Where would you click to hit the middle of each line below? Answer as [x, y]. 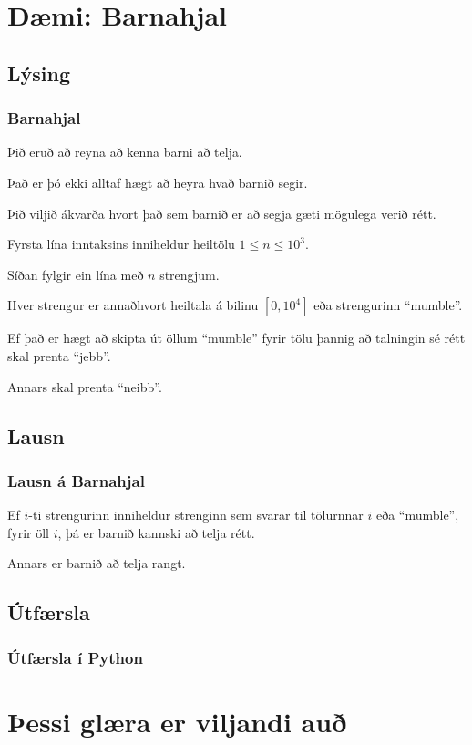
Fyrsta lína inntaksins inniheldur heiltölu [121, 244]
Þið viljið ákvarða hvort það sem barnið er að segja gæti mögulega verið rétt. [222, 213]
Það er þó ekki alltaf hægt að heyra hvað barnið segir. [158, 182]
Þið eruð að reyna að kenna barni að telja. [125, 152]
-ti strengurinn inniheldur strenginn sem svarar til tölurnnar [196, 515]
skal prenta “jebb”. [59, 355]
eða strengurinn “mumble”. [388, 305]
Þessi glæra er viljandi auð [177, 721]
